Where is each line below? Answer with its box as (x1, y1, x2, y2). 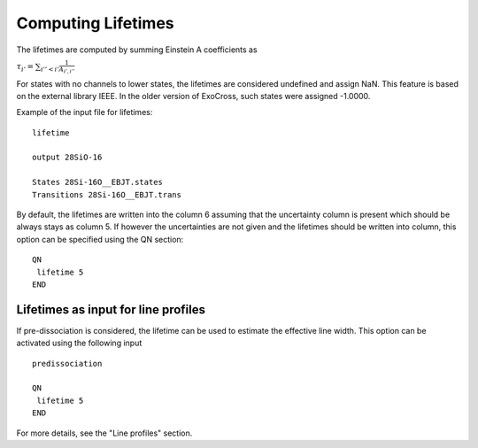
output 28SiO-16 (32, 152, 103, 163)
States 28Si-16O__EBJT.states (32, 177, 164, 188)
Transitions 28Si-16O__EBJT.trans (32, 189, 181, 199)
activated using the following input (16, 337, 143, 349)
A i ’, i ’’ (58, 66, 75, 75)
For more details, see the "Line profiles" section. (16, 428, 193, 438)
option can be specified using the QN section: (16, 234, 184, 244)
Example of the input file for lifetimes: (16, 107, 153, 118)
